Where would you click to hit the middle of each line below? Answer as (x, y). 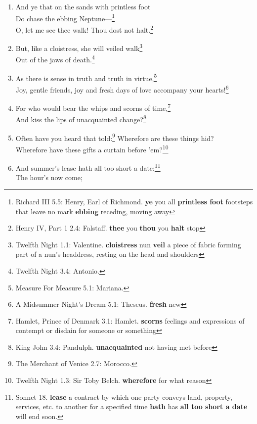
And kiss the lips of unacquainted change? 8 (81, 118)
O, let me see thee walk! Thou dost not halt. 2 (84, 29)
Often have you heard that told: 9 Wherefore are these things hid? (115, 137)
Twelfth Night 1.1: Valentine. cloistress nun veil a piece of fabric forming (128, 244)
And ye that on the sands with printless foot (83, 6)
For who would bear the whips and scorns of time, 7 (93, 107)
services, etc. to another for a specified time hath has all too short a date (131, 406)
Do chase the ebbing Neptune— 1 (65, 17)
